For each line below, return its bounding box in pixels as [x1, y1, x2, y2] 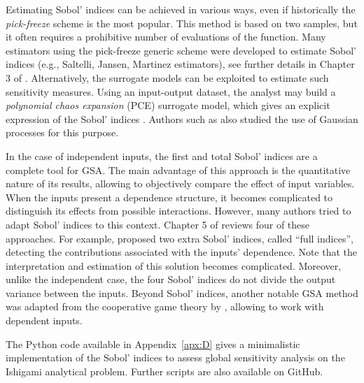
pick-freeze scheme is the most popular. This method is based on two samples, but [6, 15, 358, 30]
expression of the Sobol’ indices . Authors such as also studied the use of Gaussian [6, 111, 358, 126]
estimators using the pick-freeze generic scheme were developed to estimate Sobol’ [6, 43, 356, 57]
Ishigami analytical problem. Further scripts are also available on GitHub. [6, 363, 323, 378]
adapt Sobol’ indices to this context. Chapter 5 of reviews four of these [6, 217, 310, 231]
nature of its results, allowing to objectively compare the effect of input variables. [6, 176, 355, 191]
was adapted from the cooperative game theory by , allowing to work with [6, 299, 324, 314]
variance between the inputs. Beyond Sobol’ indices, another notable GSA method [6, 285, 358, 300]
